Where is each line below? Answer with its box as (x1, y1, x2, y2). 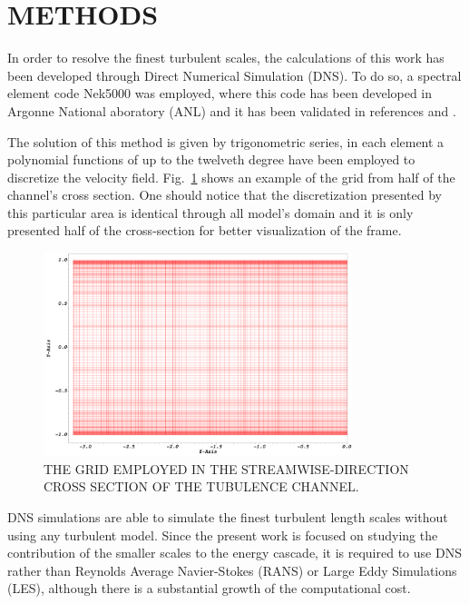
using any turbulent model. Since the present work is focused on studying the (7, 525, 438, 544)
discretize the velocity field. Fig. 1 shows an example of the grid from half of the (7, 167, 455, 186)
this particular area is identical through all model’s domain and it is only (7, 203, 414, 222)
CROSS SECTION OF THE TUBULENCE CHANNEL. (44, 477, 359, 496)
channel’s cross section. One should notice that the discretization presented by (7, 185, 442, 204)
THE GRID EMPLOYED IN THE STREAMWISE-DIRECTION (44, 459, 409, 478)
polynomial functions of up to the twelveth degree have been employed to (7, 150, 415, 169)
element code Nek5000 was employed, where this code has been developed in (7, 84, 433, 103)
